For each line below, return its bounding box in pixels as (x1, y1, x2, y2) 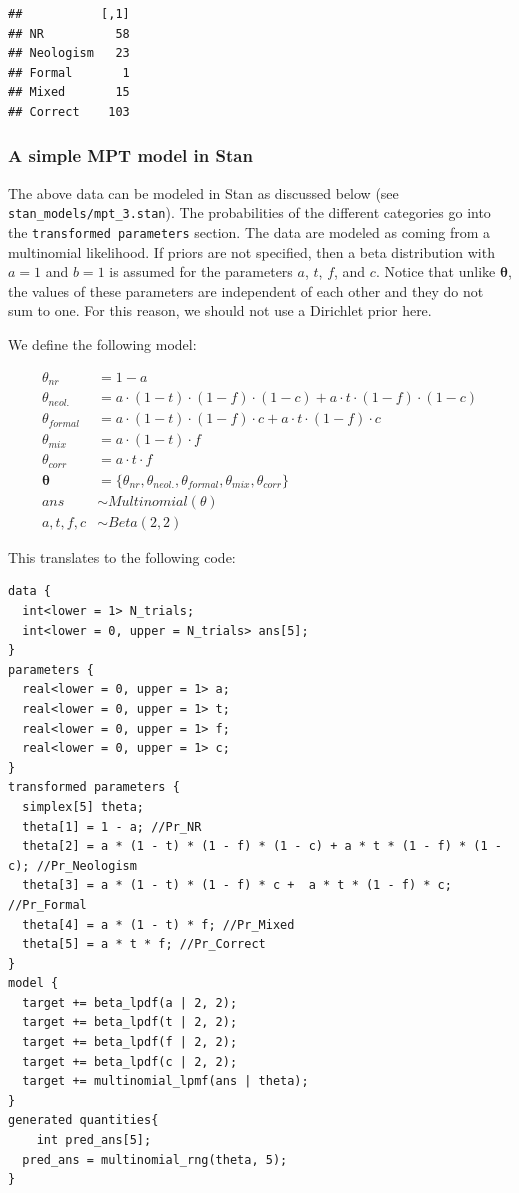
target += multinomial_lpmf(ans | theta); (22, 1074, 309, 1089)
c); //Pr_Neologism (8, 858, 137, 873)
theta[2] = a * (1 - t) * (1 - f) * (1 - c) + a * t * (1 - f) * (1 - (22, 839, 502, 854)
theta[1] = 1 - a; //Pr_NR (22, 819, 202, 834)
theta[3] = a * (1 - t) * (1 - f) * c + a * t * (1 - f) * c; (22, 878, 452, 893)
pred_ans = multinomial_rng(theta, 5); (22, 1152, 288, 1167)
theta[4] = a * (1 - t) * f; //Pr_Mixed (22, 917, 295, 932)
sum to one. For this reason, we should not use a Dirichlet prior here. (8, 300, 432, 321)
